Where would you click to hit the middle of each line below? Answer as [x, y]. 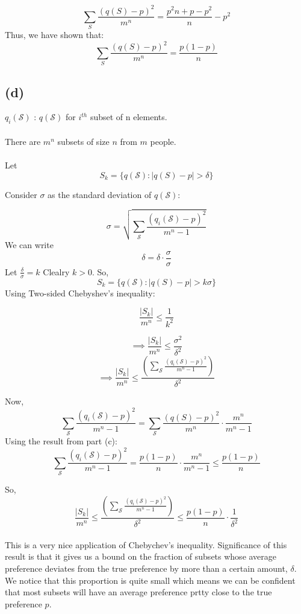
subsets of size [83, 141]
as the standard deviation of [100, 194]
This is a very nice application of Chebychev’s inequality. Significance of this [146, 544]
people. [163, 141]
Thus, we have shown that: [54, 35]
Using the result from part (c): [61, 441]
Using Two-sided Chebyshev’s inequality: [80, 293]
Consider [21, 194]
